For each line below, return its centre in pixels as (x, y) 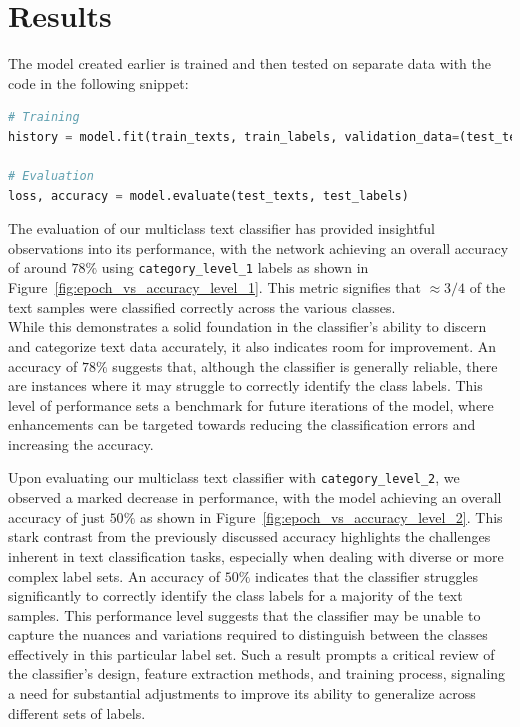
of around (37, 267)
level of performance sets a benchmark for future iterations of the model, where (251, 404)
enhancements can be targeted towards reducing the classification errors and (242, 424)
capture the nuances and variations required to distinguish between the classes (248, 634)
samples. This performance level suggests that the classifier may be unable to (244, 614)
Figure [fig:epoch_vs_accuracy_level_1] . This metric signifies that (214, 287)
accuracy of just (56, 516)
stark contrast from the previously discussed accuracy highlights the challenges (249, 536)
